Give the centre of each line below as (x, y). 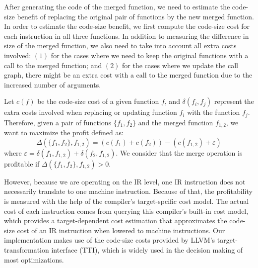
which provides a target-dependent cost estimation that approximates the (116, 221)
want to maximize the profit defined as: (64, 133)
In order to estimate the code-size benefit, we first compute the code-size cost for (127, 26)
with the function (214, 112)
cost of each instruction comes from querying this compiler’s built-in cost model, (126, 211)
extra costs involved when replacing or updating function (91, 112)
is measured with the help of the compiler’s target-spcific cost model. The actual (127, 201)
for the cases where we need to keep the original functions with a (150, 55)
